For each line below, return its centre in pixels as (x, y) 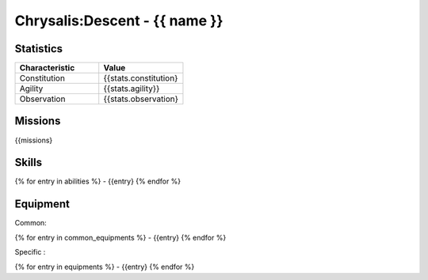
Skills (29, 163)
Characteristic (47, 68)
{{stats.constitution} (141, 78)
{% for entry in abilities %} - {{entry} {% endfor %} (98, 181)
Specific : (30, 252)
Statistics (39, 49)
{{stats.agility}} (132, 89)
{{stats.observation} (141, 99)
